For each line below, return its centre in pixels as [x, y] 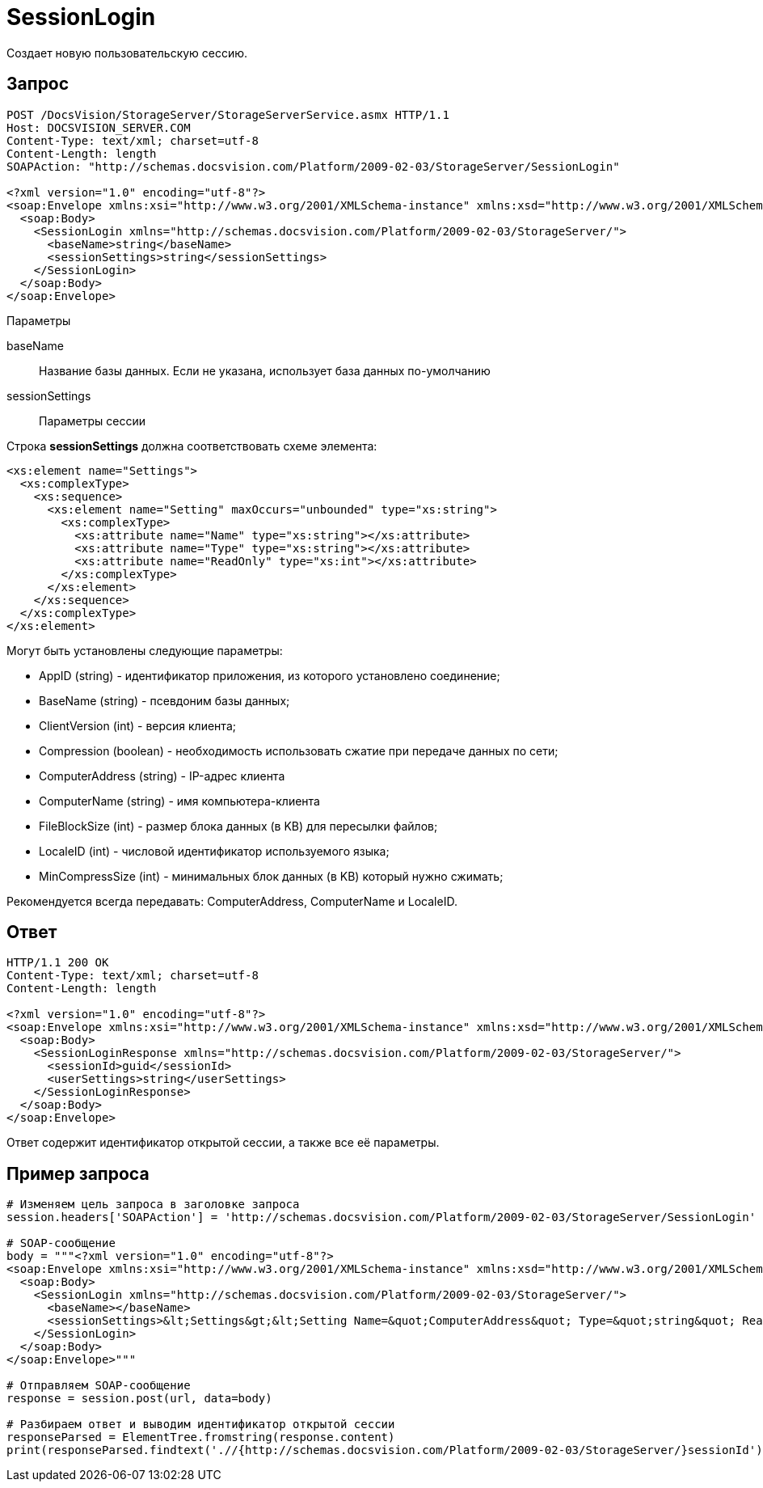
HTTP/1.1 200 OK [58, 963]
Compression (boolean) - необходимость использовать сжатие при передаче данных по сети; [299, 750]
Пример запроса [78, 1173]
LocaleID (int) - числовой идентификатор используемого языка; [214, 851]
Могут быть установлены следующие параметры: [145, 650]
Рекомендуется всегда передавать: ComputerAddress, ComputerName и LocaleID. [232, 901]
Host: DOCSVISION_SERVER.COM [99, 127]
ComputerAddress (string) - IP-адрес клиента [162, 776]
